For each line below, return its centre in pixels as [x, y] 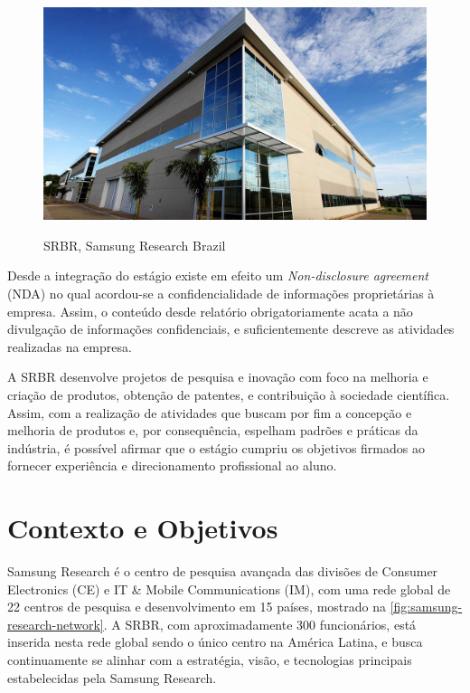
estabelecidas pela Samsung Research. [112, 677]
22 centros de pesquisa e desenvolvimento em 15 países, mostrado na [197, 607]
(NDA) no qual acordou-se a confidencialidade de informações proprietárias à [221, 293]
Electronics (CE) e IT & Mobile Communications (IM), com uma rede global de [229, 589]
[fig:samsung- [426, 607]
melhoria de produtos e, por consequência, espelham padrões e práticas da [213, 430]
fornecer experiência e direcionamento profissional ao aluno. [172, 465]
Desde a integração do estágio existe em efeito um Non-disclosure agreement [218, 275]
